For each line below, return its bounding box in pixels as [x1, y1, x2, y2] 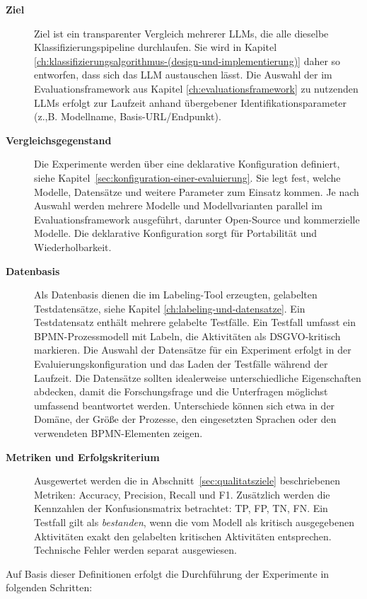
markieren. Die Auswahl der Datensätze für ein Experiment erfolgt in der [34, 342, 351, 357]
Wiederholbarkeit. [34, 239, 112, 254]
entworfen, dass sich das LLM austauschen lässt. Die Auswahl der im [34, 67, 332, 82]
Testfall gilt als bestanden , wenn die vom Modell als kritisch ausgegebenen [34, 515, 355, 529]
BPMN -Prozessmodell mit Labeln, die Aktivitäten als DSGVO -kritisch [34, 328, 341, 343]
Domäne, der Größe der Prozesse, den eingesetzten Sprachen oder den [34, 412, 337, 426]
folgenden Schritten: [6, 580, 93, 595]
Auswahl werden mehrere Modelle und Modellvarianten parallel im [34, 198, 322, 213]
